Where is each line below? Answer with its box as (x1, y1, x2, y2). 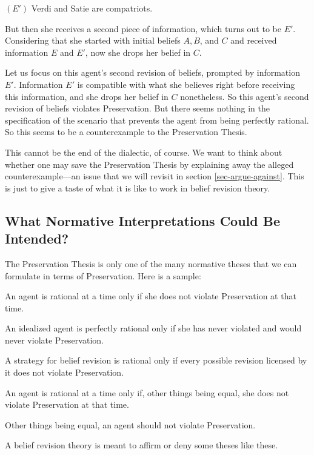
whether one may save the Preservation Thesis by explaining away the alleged (5, 158, 294, 170)
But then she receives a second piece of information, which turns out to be (5, 22, 281, 35)
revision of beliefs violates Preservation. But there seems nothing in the (5, 102, 270, 115)
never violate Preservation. (5, 333, 104, 346)
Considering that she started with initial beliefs (5, 34, 181, 47)
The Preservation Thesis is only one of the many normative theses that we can (5, 257, 297, 270)
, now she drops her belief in (85, 45, 191, 58)
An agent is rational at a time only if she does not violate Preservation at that (5, 290, 296, 302)
